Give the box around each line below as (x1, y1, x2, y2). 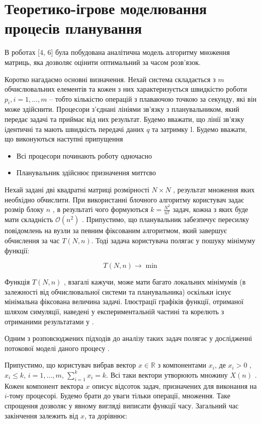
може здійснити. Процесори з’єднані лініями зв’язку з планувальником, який (5, 104, 239, 114)
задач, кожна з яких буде (172, 204, 248, 215)
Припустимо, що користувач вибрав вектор (5, 360, 136, 370)
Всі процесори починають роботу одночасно (16, 150, 152, 161)
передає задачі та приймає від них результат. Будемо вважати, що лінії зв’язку (5, 114, 244, 124)
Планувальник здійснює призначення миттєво (16, 167, 156, 178)
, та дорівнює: (84, 410, 128, 420)
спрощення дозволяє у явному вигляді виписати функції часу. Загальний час (5, 400, 239, 410)
